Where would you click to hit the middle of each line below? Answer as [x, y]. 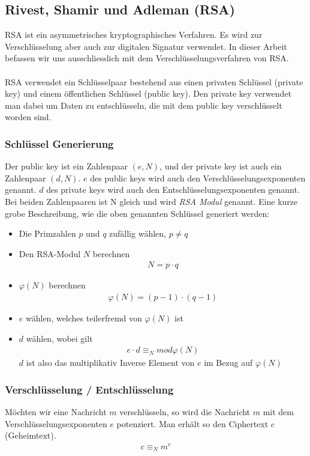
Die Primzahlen [47, 233]
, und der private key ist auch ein [221, 166]
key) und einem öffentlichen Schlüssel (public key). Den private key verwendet [148, 93]
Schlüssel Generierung [59, 143]
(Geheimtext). [31, 435]
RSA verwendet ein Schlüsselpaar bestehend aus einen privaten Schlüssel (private [154, 81]
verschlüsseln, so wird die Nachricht [185, 412]
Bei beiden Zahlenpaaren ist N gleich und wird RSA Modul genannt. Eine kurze [151, 201]
